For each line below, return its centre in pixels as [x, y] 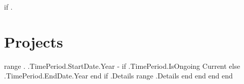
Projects [34, 41]
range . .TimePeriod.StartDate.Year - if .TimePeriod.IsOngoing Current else [122, 66]
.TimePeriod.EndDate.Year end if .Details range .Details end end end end [118, 76]
